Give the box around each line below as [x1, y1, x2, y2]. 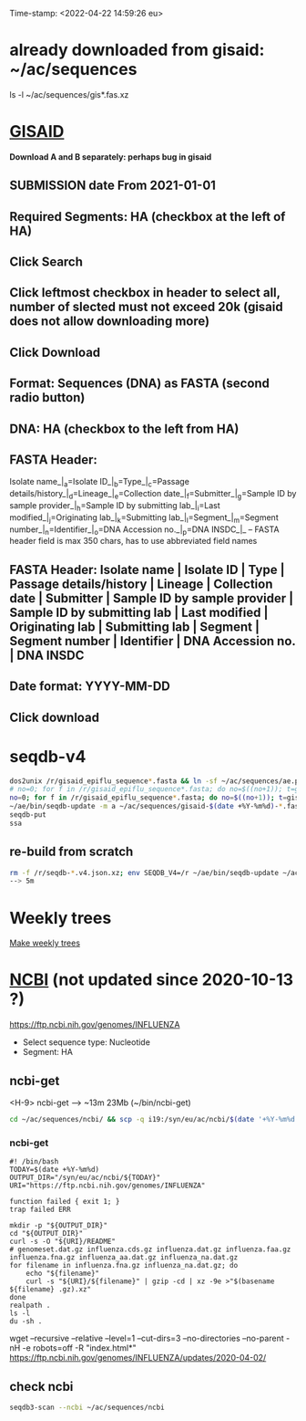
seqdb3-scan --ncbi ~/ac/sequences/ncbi [9, 1403, 166, 1412]
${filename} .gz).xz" [9, 1285, 92, 1294]
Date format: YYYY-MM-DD [9, 679, 171, 695]
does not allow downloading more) [9, 314, 210, 329]
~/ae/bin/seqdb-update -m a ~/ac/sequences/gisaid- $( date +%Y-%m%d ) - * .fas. [9, 802, 303, 811]
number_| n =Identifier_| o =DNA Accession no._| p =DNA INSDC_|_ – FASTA [9, 524, 280, 537]
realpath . [9, 1301, 51, 1311]
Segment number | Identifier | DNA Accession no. [9, 633, 296, 649]
